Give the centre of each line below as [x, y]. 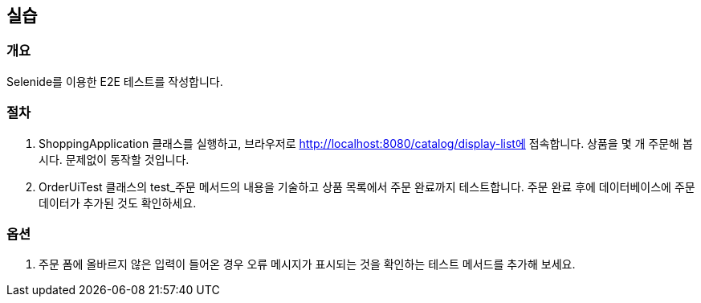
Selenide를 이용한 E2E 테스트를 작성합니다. [115, 81]
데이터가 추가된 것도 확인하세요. [118, 203]
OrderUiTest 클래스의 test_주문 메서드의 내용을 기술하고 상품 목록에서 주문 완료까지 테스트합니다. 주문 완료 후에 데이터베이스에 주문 [367, 186]
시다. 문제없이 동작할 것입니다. [114, 159]
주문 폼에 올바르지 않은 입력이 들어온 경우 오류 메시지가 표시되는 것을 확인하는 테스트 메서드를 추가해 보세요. [307, 264]
